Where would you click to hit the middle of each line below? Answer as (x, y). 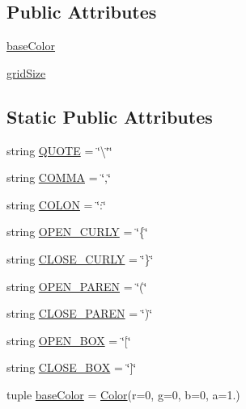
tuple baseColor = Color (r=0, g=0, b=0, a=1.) (123, 394)
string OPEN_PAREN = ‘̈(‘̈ (77, 286)
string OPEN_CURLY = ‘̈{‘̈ (77, 232)
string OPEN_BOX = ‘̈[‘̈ (69, 340)
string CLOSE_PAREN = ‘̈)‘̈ (80, 313)
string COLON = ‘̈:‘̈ (56, 204)
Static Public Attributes (110, 116)
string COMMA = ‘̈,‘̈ (59, 177)
